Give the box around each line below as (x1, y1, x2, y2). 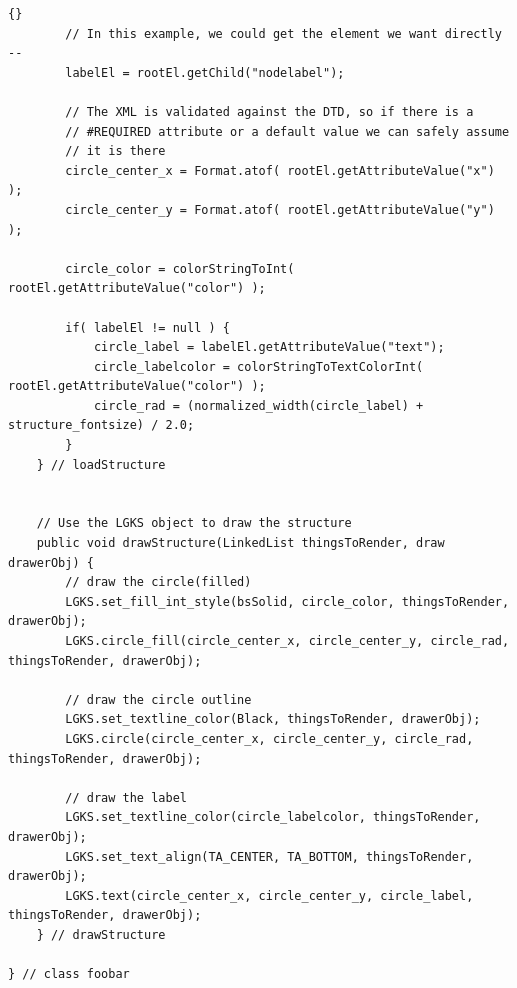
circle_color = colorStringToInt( (65, 261, 295, 276)
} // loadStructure (36, 457, 166, 472)
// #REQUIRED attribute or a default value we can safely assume (65, 124, 510, 139)
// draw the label (65, 790, 187, 805)
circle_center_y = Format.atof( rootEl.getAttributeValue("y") (65, 202, 495, 217)
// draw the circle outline (65, 692, 252, 707)
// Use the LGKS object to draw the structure (36, 516, 352, 531)
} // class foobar (8, 967, 130, 982)
